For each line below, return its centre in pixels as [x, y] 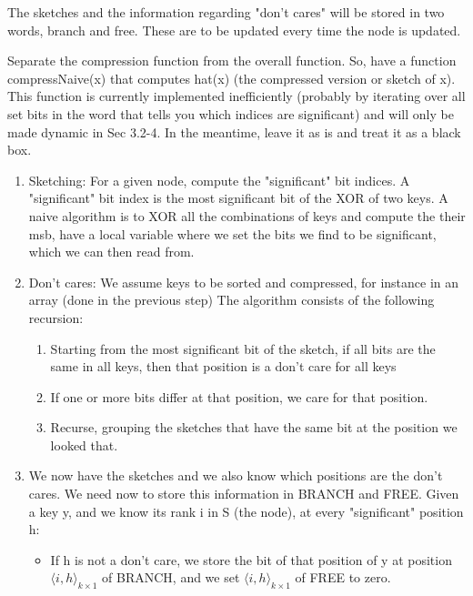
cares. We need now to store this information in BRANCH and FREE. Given [244, 494]
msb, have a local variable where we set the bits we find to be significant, [232, 233]
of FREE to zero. [343, 577]
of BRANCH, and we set [171, 577]
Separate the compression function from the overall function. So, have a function [232, 61]
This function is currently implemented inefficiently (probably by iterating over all [236, 96]
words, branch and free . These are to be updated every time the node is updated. [234, 30]
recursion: [56, 317]
